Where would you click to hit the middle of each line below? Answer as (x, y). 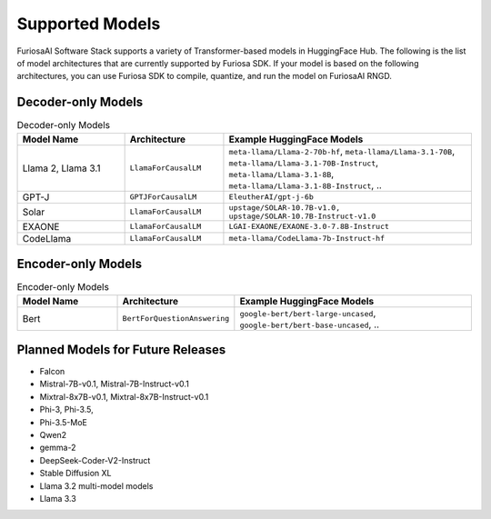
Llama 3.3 (58, 498)
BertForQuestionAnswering (176, 318)
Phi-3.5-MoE (64, 422)
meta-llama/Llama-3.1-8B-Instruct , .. (305, 185)
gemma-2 (58, 448)
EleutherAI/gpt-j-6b (271, 197)
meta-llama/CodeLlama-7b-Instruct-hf (307, 239)
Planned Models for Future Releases (121, 349)
